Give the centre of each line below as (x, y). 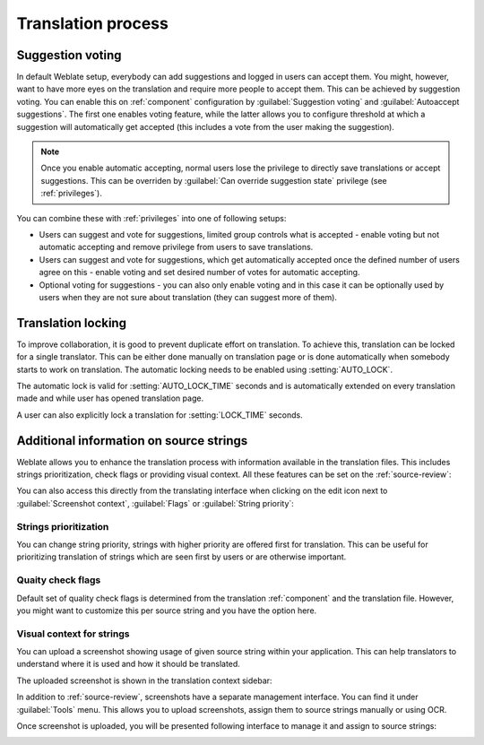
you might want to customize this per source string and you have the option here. (167, 611)
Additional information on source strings (132, 441)
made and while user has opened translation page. (110, 398)
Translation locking (72, 323)
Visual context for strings (73, 634)
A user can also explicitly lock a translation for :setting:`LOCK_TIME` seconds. (160, 415)
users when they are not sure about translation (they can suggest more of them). (188, 297)
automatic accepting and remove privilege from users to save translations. (176, 247)
